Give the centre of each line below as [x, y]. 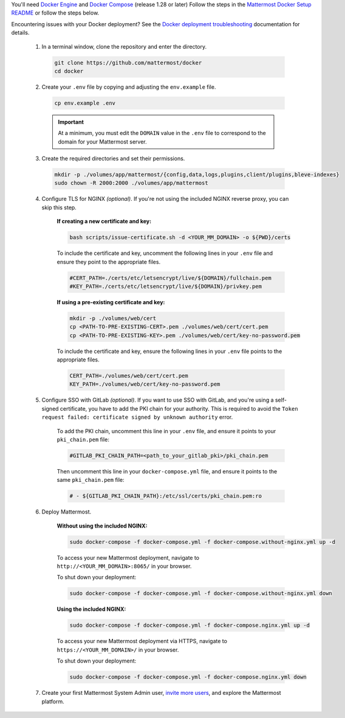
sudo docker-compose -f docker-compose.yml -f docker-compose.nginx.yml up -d [190, 626]
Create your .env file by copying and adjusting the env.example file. [129, 87]
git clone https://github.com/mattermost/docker [128, 63]
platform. [53, 701]
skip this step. [59, 207]
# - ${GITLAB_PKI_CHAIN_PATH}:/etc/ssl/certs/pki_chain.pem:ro [166, 496]
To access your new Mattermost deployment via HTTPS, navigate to [142, 641]
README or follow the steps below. [55, 13]
